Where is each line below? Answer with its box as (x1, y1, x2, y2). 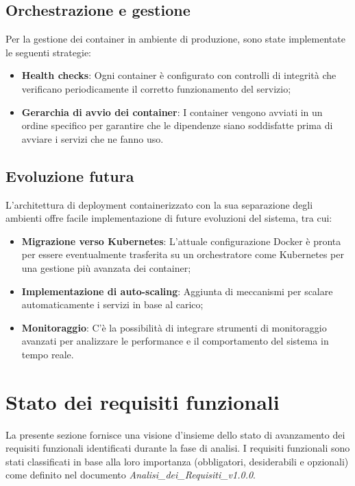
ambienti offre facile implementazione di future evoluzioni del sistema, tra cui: (5, 211, 332, 225)
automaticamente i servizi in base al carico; (21, 297, 204, 312)
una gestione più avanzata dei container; (21, 260, 191, 275)
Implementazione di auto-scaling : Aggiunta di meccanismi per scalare (21, 283, 333, 298)
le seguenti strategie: (5, 45, 92, 59)
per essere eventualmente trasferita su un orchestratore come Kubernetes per (21, 247, 344, 262)
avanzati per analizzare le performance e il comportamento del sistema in (21, 334, 329, 348)
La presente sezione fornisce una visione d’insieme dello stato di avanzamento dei (5, 427, 345, 441)
